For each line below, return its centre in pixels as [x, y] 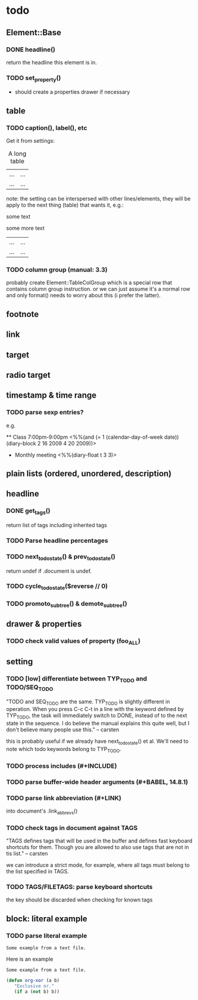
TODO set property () [34, 79]
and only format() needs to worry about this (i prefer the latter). [84, 296]
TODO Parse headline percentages [57, 540]
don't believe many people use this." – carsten [63, 730]
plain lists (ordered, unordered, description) [89, 474]
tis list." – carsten [27, 854]
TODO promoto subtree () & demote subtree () [67, 604]
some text [18, 217]
